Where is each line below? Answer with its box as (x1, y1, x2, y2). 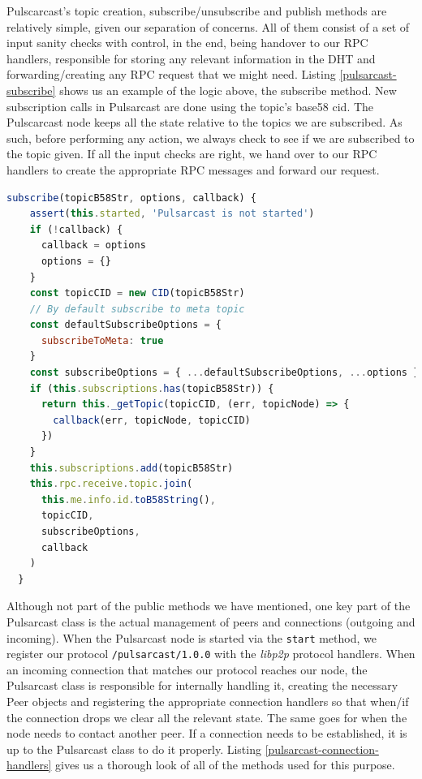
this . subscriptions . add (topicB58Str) (29, 462, 234, 474)
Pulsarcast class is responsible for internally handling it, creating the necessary (6, 677, 398, 694)
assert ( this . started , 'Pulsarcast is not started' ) (29, 208, 315, 220)
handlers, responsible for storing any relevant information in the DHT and (6, 49, 376, 67)
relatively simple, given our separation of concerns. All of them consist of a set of (6, 18, 410, 35)
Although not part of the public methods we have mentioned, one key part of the (6, 597, 411, 614)
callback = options (41, 239, 146, 252)
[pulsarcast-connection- (265, 740, 379, 757)
